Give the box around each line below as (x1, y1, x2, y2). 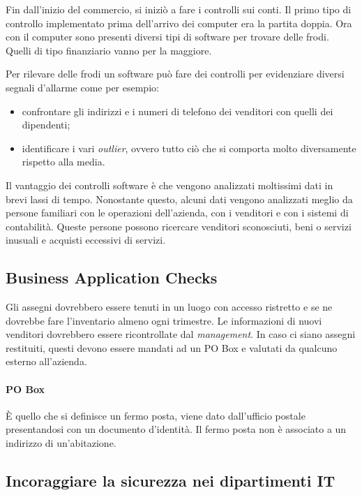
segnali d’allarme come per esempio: (6, 80, 159, 94)
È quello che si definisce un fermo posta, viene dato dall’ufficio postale (6, 408, 306, 422)
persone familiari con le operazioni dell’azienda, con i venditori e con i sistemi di (6, 205, 349, 220)
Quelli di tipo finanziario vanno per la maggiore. (6, 43, 212, 57)
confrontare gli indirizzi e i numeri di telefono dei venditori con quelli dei (22, 103, 333, 118)
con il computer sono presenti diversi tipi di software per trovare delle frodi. (6, 29, 329, 44)
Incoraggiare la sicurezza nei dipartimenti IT (6, 470, 335, 492)
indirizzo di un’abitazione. (6, 436, 116, 450)
